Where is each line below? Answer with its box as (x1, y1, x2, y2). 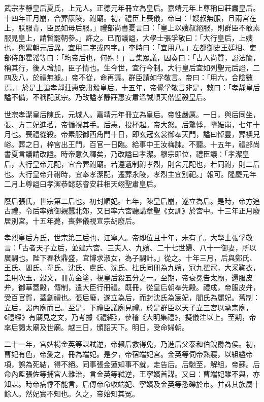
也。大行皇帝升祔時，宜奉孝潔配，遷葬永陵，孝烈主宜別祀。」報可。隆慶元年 (4, 168, 256, 179)
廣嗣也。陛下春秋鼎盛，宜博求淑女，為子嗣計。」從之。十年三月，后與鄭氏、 (4, 252, 256, 263)
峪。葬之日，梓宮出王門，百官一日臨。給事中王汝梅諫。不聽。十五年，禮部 (4, 138, 253, 149)
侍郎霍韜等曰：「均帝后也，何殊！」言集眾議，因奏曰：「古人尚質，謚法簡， (11, 52, 260, 62)
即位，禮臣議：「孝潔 (174, 149, 242, 159)
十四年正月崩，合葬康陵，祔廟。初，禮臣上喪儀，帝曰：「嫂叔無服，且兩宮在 (4, 12, 256, 23)
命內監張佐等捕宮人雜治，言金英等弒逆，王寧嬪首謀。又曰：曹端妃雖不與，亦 (4, 369, 260, 379)
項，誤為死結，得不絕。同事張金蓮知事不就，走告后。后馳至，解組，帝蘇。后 (4, 358, 260, 369)
